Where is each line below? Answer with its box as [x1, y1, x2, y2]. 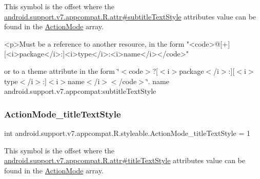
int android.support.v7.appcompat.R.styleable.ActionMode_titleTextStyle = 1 [4, 127, 251, 138]
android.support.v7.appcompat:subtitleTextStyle [4, 86, 156, 96]
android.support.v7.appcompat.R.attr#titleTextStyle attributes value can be [4, 155, 245, 166]
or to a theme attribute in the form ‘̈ [4, 65, 119, 76]
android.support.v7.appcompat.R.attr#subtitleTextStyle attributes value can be [4, 11, 256, 22]
